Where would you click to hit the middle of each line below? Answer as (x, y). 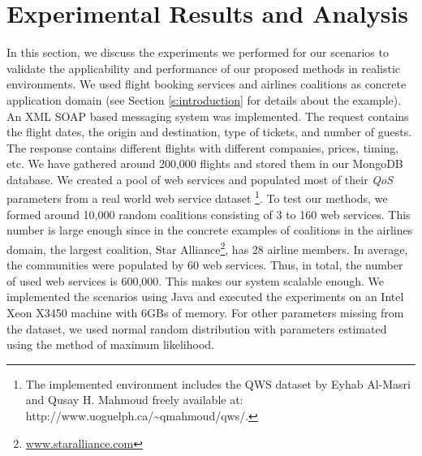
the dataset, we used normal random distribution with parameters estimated (197, 328)
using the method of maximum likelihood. (110, 344)
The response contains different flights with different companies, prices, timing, (203, 147)
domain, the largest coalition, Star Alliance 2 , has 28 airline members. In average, (207, 247)
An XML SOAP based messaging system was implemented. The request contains (208, 116)
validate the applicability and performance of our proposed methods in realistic (204, 68)
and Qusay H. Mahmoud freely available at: (134, 400)
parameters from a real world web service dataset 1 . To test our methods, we (197, 197)
